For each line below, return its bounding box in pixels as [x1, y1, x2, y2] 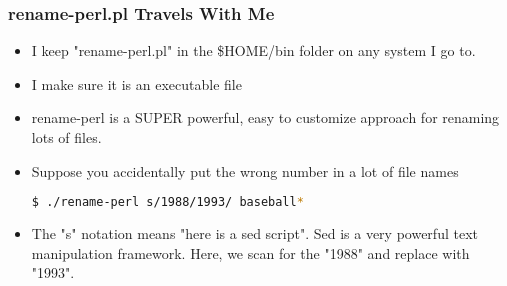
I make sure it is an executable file [31, 73, 242, 94]
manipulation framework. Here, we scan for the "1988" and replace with [31, 242, 470, 263]
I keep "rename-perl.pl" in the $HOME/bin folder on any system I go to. [31, 40, 476, 61]
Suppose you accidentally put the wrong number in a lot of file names [31, 160, 459, 181]
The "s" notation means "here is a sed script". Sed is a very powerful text [31, 223, 478, 244]
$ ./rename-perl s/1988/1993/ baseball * [31, 195, 304, 210]
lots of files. [31, 127, 102, 147]
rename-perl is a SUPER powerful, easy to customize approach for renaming [31, 107, 500, 128]
